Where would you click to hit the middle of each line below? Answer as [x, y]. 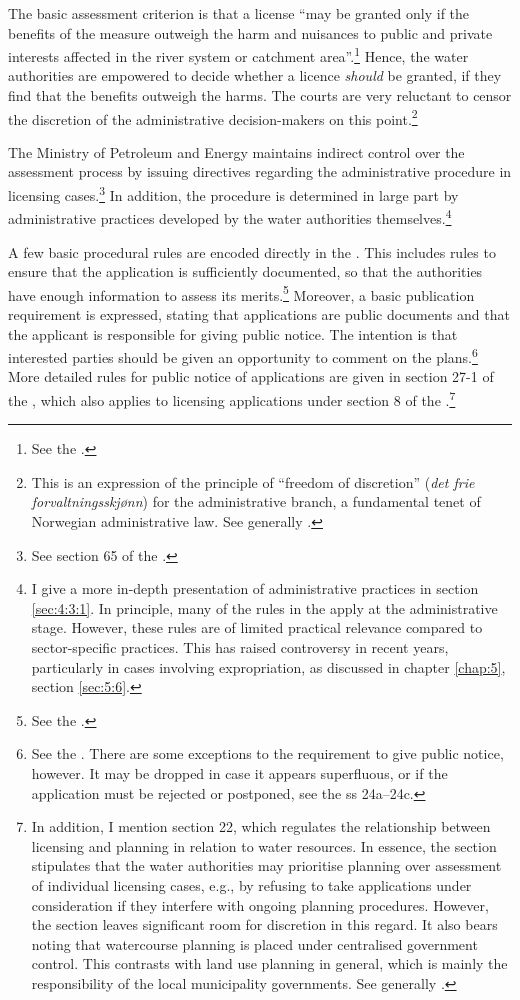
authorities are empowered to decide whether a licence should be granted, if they [255, 75]
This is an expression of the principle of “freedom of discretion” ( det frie [253, 481]
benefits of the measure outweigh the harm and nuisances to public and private [250, 32]
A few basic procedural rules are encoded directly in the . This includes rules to [252, 251]
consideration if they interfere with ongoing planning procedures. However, [260, 904]
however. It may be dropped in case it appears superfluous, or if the [239, 773]
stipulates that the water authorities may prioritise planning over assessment [266, 865]
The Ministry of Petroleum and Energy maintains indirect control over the [236, 151]
